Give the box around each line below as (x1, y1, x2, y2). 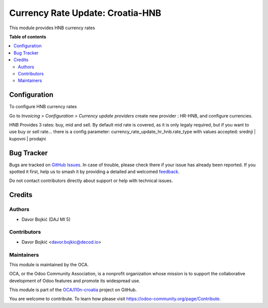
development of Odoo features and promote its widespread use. (9, 278, 140, 284)
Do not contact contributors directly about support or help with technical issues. (9, 178, 173, 184)
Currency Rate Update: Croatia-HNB (9, 7, 161, 18)
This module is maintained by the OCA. (9, 261, 89, 267)
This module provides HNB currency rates (9, 25, 95, 31)
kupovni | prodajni (9, 135, 47, 141)
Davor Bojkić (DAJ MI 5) (21, 216, 70, 222)
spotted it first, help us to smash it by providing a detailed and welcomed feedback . (9, 169, 180, 175)
